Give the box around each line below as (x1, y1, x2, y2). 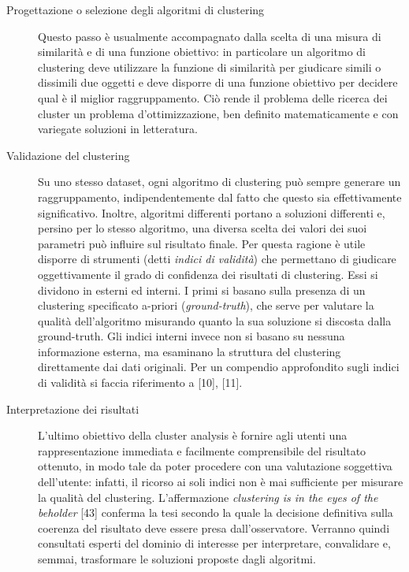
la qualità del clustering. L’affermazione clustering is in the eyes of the (38, 488, 378, 505)
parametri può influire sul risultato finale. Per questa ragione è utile (38, 235, 366, 251)
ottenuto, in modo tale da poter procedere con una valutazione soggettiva (38, 458, 392, 474)
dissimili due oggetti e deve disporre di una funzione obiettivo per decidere (38, 74, 398, 91)
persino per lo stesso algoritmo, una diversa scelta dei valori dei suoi (38, 220, 367, 236)
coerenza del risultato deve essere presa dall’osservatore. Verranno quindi (38, 519, 390, 536)
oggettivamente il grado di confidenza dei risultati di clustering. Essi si (38, 266, 378, 282)
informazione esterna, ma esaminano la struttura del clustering (38, 343, 341, 359)
